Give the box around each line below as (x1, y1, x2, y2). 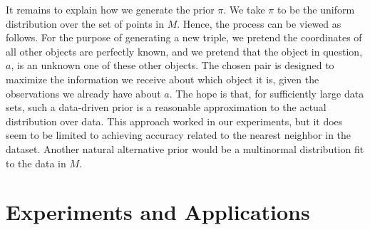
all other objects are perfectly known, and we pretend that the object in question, (6, 43, 363, 58)
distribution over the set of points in (6, 16, 164, 31)
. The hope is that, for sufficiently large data (169, 85, 364, 100)
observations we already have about (6, 85, 161, 100)
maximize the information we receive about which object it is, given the (6, 71, 319, 86)
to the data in (6, 155, 66, 170)
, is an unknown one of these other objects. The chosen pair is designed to (11, 58, 334, 73)
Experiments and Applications (6, 197, 310, 226)
